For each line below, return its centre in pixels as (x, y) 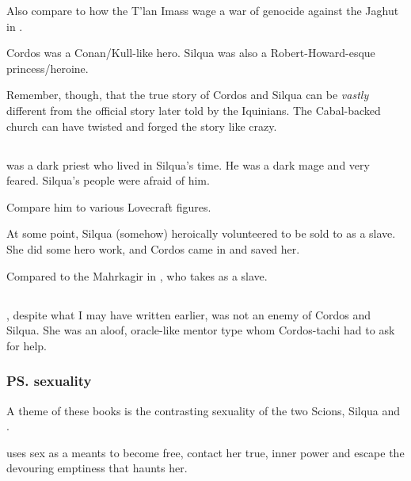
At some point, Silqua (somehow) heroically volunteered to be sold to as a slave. (201, 233)
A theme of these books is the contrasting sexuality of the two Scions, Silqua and (204, 410)
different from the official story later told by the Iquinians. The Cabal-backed (194, 110)
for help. (27, 345)
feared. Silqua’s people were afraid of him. (108, 180)
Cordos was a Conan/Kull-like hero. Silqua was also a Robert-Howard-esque (191, 53)
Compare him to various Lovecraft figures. (109, 206)
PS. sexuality (49, 381)
